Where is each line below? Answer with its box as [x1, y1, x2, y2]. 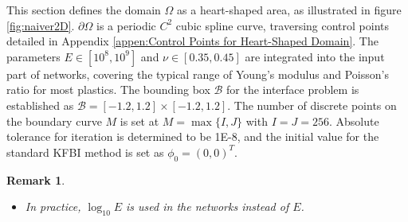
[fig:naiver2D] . [6, 17, 75, 33]
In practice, [25, 198, 81, 215]
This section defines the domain [6, 2, 161, 18]
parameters [6, 48, 61, 64]
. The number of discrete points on [227, 96, 397, 113]
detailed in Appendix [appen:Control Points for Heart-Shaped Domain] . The [6, 33, 379, 49]
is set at [120, 112, 159, 129]
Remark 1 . [6, 171, 65, 188]
